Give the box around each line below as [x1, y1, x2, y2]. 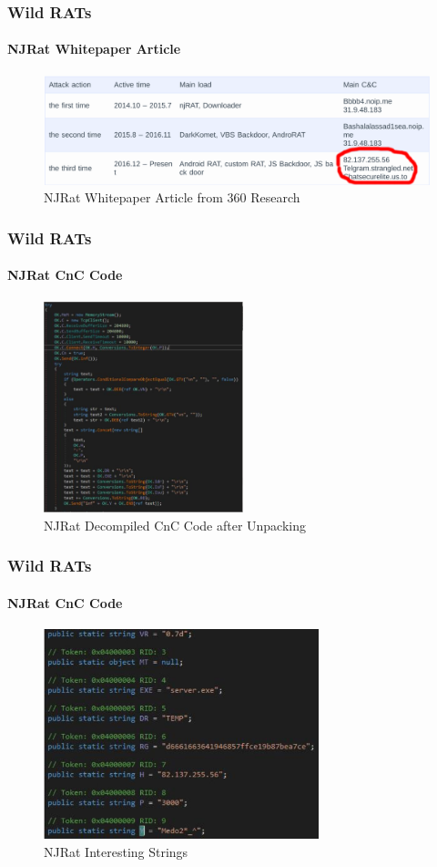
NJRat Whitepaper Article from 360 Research [44, 188, 300, 207]
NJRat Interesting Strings [44, 841, 188, 861]
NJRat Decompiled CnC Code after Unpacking [44, 515, 307, 534]
